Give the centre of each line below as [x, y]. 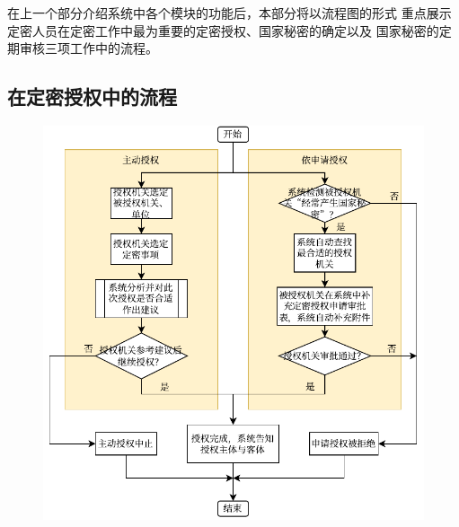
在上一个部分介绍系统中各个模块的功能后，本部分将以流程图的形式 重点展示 [229, 13]
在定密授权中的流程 [92, 97]
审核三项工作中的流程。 [88, 48]
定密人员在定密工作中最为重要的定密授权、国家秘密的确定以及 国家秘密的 [223, 30]
